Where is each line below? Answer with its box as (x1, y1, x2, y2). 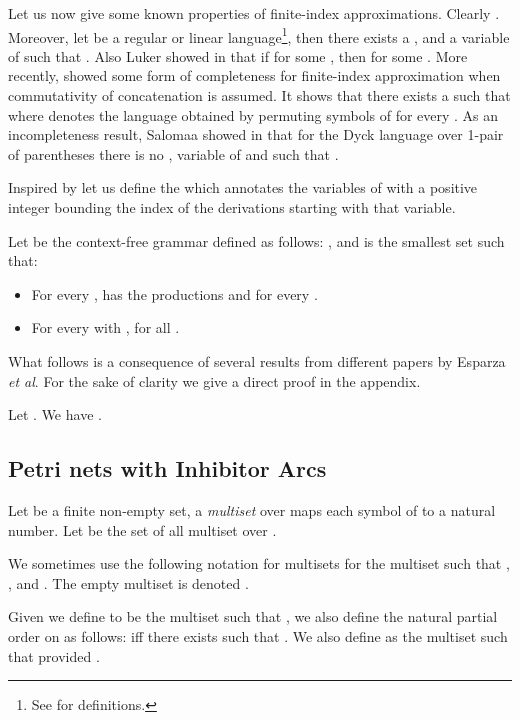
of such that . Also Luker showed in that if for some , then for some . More (8, 45, 468, 66)
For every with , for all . (31, 317, 180, 338)
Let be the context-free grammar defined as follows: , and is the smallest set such (8, 230, 505, 251)
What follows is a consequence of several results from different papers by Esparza (8, 350, 506, 371)
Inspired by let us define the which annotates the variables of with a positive (8, 177, 478, 198)
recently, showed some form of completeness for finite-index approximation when (8, 65, 501, 86)
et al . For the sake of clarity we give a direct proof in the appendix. (8, 370, 421, 391)
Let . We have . (8, 404, 102, 425)
